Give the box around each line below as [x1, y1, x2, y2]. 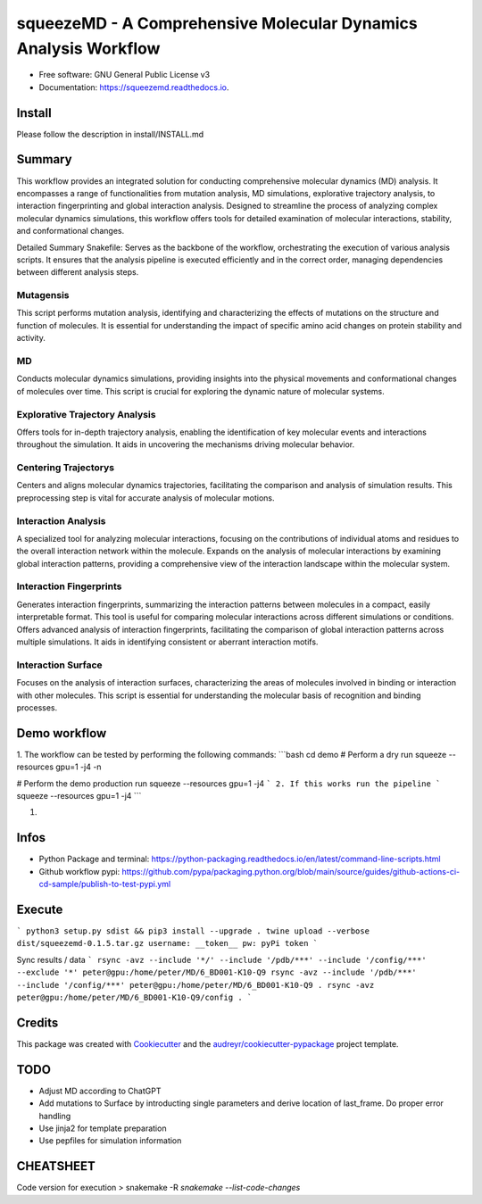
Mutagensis [16, 289, 71, 302]
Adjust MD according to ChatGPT [38, 1085, 162, 1096]
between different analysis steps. [16, 267, 139, 278]
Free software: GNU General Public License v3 [38, 70, 211, 80]
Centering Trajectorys [16, 461, 115, 474]
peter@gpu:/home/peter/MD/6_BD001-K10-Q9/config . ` [16, 992, 253, 1002]
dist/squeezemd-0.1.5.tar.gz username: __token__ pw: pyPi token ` [16, 938, 319, 949]
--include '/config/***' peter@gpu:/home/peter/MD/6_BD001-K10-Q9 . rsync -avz [16, 980, 375, 990]
